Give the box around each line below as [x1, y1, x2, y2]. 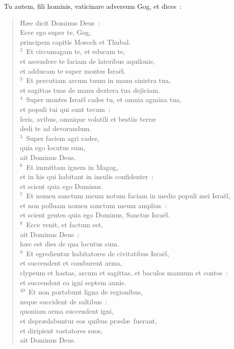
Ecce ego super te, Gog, [20, 27, 91, 37]
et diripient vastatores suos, [20, 325, 103, 335]
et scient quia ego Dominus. [20, 181, 103, 191]
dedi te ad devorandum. [20, 123, 92, 134]
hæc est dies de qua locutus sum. [20, 239, 119, 249]
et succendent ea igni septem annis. [20, 277, 126, 287]
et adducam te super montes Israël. [20, 65, 126, 76]
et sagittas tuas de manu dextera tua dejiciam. [20, 84, 160, 95]
